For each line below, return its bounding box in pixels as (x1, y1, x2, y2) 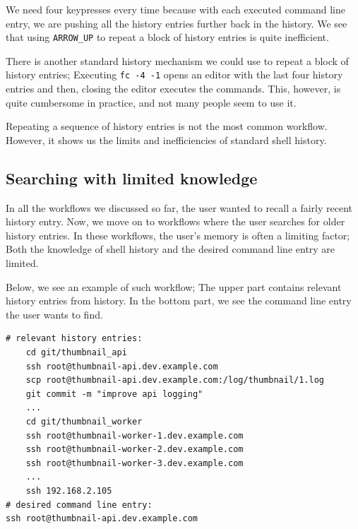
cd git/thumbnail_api (25, 347, 127, 358)
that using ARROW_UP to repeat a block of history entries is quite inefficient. (6, 30, 329, 44)
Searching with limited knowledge (6, 167, 258, 189)
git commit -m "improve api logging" (25, 388, 203, 399)
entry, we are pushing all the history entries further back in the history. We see (6, 16, 347, 30)
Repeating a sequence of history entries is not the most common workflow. (6, 119, 328, 133)
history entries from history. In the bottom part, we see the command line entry (6, 293, 352, 308)
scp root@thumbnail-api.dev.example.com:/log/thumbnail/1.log (25, 375, 325, 386)
